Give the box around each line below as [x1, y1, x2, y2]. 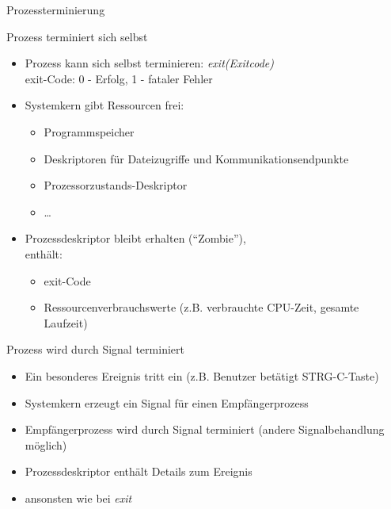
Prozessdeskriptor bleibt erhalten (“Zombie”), [25, 230, 246, 247]
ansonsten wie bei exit [25, 489, 132, 506]
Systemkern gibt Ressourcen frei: [25, 97, 184, 113]
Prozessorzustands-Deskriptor [44, 177, 188, 193]
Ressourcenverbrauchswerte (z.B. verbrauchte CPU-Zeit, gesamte [44, 299, 359, 316]
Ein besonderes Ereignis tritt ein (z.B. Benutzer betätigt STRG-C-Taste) [25, 367, 379, 384]
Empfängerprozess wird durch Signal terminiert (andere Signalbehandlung [25, 421, 385, 438]
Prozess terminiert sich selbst [6, 28, 148, 44]
